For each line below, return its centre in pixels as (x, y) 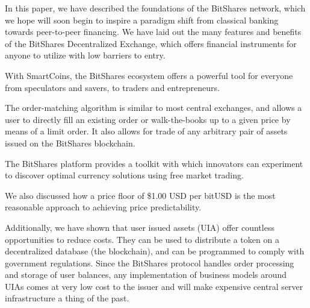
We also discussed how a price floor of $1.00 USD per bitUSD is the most (140, 195)
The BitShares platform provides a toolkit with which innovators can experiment (154, 163)
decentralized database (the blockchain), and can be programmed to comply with (155, 251)
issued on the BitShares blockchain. (70, 143)
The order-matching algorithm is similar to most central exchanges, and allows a (153, 108)
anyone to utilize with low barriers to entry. (85, 55)
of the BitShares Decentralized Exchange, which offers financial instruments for (151, 43)
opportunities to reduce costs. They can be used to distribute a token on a (142, 239)
